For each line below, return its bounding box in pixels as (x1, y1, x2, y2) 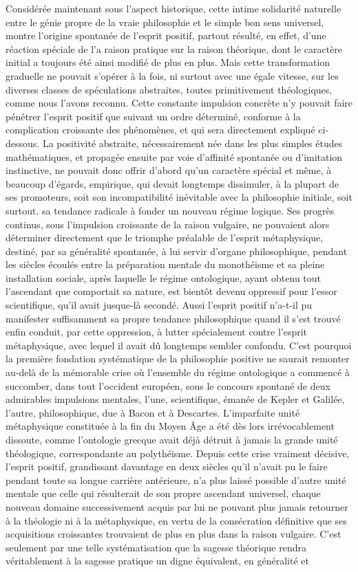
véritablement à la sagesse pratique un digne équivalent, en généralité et (6, 553, 309, 568)
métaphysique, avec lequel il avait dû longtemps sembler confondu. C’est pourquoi (6, 338, 352, 352)
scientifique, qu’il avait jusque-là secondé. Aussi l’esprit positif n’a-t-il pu (6, 298, 313, 312)
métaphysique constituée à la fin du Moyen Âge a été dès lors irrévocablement (6, 419, 335, 433)
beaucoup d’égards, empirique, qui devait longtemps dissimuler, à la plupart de (6, 176, 339, 190)
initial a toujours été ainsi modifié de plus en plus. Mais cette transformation (6, 55, 330, 69)
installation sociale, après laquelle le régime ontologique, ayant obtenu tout (6, 270, 322, 285)
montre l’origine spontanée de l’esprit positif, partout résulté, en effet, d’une (6, 28, 326, 43)
